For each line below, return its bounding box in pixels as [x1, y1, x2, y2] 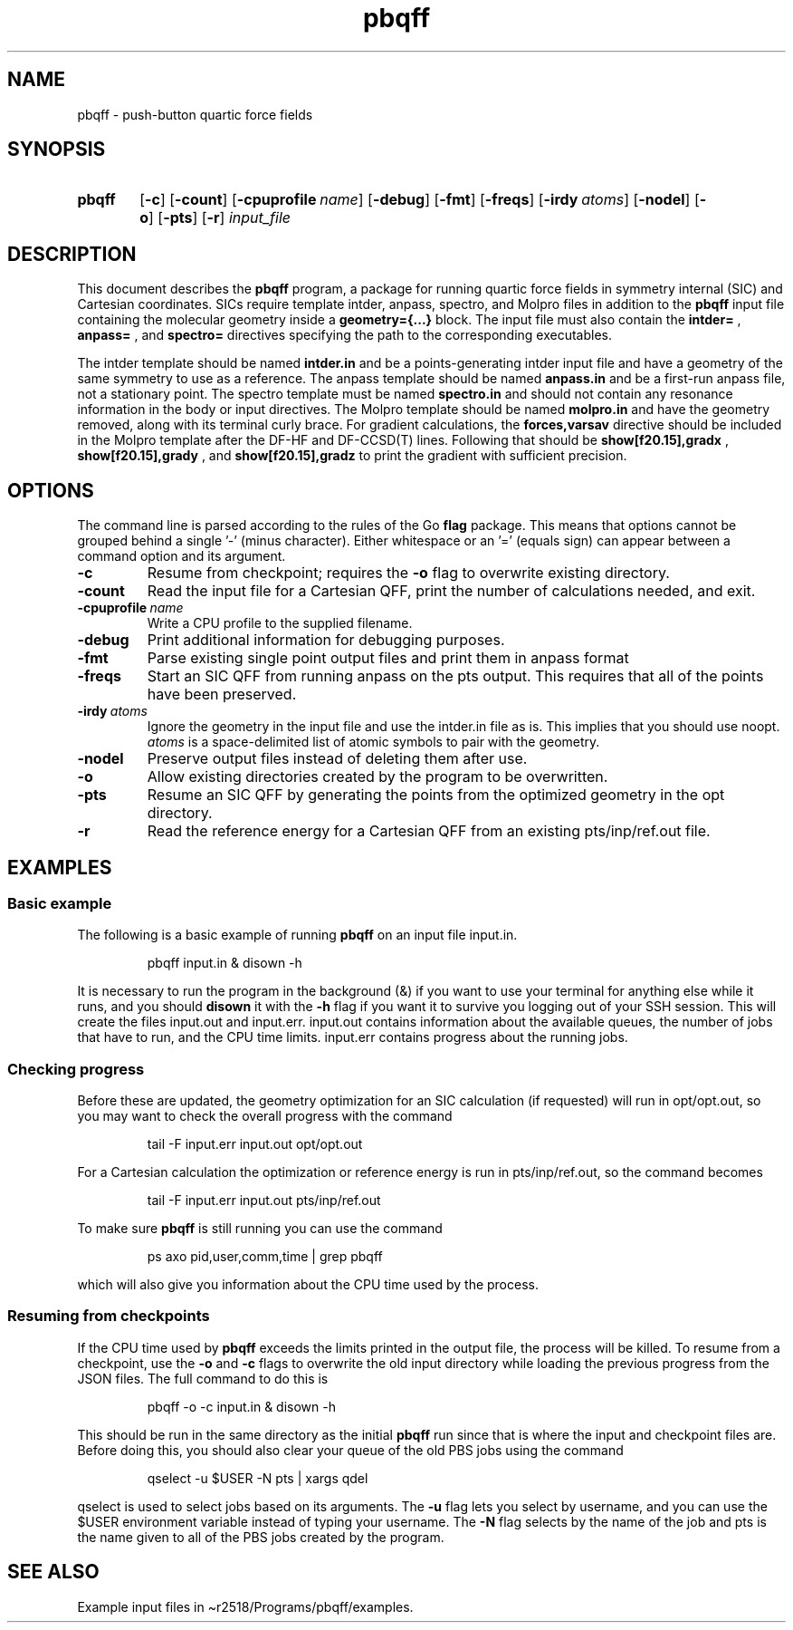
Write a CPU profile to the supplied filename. [147, 615, 413, 632]
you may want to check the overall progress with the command [77, 1108, 453, 1124]
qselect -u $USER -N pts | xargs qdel [147, 1470, 368, 1486]
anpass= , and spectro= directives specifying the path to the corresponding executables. [77, 327, 613, 343]
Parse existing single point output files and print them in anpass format [147, 649, 629, 668]
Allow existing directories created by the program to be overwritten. [147, 767, 608, 786]
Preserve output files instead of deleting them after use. [147, 749, 528, 768]
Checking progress [7, 1059, 145, 1078]
